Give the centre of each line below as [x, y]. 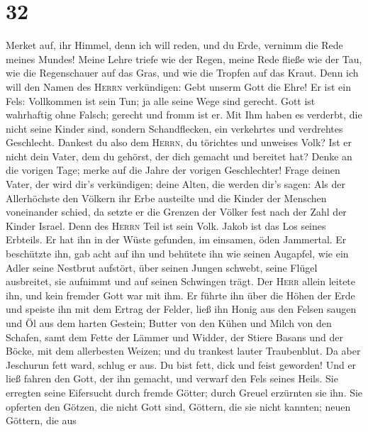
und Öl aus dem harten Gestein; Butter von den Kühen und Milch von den [169, 323]
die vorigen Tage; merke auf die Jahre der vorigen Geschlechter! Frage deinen [173, 170]
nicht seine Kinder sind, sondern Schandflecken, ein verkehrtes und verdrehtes [174, 128]
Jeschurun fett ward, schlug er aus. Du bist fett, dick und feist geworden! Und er [181, 364]
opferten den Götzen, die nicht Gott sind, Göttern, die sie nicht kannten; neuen [178, 406]
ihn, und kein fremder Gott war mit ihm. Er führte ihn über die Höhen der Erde [180, 295]
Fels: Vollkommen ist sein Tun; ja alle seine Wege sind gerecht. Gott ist [161, 100]
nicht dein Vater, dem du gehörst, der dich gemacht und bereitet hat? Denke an [179, 156]
